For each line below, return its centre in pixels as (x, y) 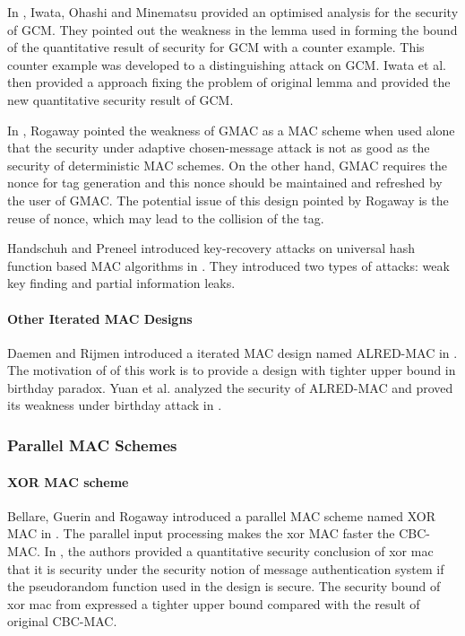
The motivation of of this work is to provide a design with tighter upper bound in (232, 370)
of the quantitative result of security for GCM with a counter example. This (216, 47)
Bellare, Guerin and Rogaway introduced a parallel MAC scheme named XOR (222, 515)
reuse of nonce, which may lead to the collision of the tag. (166, 218)
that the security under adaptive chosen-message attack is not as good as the (219, 148)
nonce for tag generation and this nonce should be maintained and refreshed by (225, 183)
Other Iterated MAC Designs (100, 318)
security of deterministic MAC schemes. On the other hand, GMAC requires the (228, 165)
